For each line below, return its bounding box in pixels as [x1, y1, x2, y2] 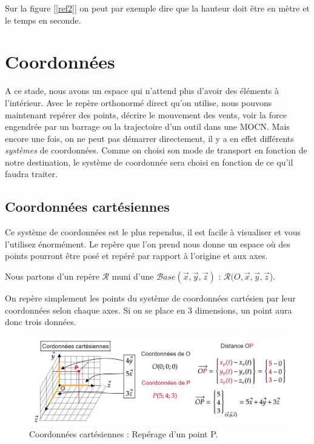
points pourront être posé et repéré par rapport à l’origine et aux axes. [5, 249, 268, 262]
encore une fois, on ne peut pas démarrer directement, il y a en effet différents [5, 132, 294, 144]
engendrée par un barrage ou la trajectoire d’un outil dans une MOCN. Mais [5, 120, 290, 133]
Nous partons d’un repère [5, 270, 99, 283]
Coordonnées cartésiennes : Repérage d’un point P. [29, 427, 218, 440]
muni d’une [112, 270, 154, 283]
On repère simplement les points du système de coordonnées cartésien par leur [5, 292, 296, 304]
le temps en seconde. [5, 13, 81, 26]
